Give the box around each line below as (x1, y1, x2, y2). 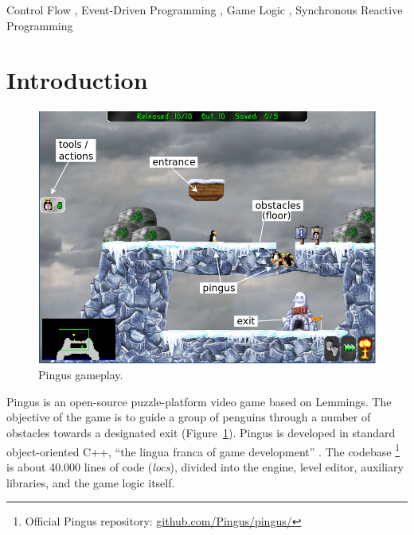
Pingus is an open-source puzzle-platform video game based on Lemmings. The (6, 393, 392, 409)
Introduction (6, 64, 148, 96)
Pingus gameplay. (38, 366, 123, 383)
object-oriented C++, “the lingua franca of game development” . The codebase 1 (6, 440, 400, 459)
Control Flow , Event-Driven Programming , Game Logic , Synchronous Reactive (6, 2, 403, 17)
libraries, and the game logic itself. (6, 474, 175, 490)
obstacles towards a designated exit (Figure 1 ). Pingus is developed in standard (6, 425, 396, 441)
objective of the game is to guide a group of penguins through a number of (6, 409, 371, 425)
